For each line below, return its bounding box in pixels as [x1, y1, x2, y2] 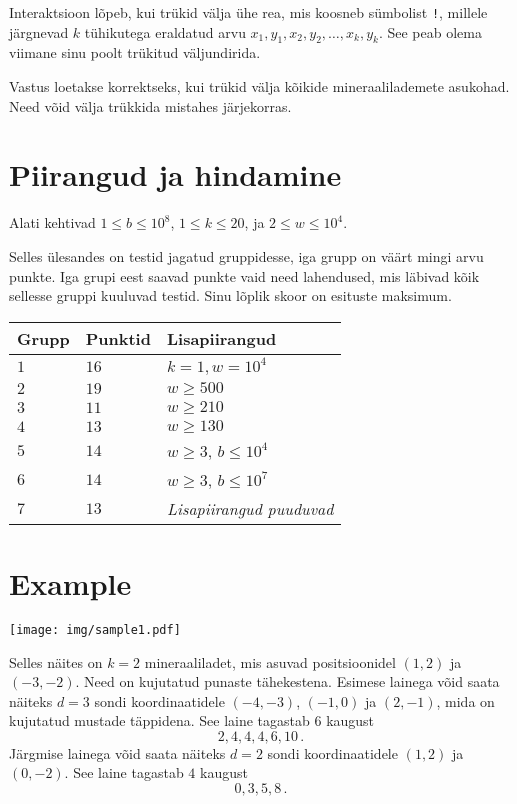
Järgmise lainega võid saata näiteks [9, 742, 226, 763]
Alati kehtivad [9, 212, 96, 233]
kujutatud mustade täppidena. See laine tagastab [9, 710, 310, 731]
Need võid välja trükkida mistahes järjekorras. [9, 95, 292, 116]
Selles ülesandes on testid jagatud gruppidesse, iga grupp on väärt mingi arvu [9, 245, 484, 266]
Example [9, 562, 132, 603]
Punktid [85, 326, 151, 350]
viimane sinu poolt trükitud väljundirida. [9, 42, 261, 63]
